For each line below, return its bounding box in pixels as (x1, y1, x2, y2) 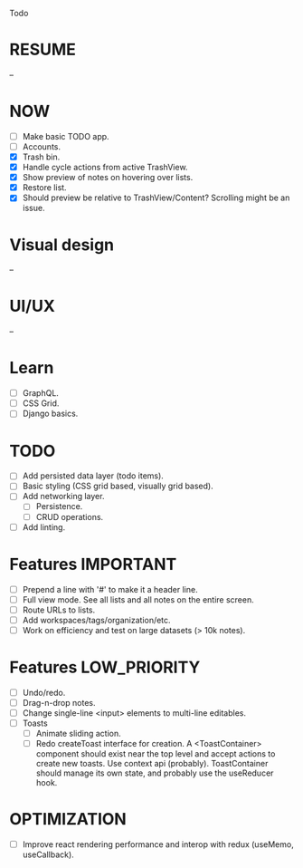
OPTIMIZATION (9, 809, 127, 830)
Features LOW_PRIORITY (9, 657, 201, 678)
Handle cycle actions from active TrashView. (22, 162, 188, 173)
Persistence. (35, 501, 83, 512)
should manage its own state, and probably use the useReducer (35, 767, 274, 778)
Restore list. (22, 182, 67, 193)
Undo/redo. (22, 687, 66, 698)
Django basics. (22, 408, 79, 420)
